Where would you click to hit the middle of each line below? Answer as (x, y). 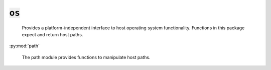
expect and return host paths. (52, 34)
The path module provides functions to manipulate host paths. (86, 57)
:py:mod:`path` (24, 46)
